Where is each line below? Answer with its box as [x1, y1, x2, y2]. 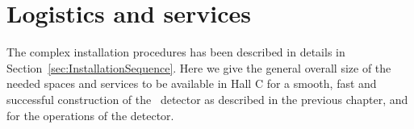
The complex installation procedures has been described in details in [6, 44, 345, 60]
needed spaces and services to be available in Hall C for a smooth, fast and [6, 75, 377, 92]
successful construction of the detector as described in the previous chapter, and [6, 90, 408, 107]
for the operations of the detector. [6, 106, 174, 123]
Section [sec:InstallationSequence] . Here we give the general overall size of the [6, 59, 391, 76]
